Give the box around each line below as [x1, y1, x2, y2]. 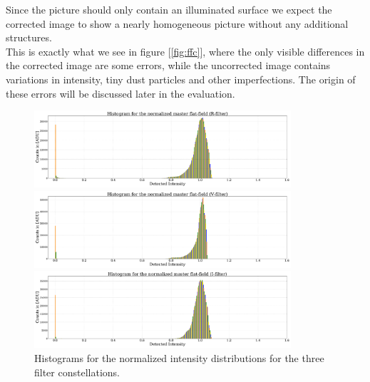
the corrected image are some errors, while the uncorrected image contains [6, 58, 331, 73]
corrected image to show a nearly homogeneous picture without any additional [6, 16, 349, 31]
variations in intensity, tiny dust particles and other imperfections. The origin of [6, 71, 356, 86]
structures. [6, 30, 52, 45]
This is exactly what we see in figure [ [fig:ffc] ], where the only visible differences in [6, 43, 365, 58]
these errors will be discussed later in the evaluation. [6, 86, 235, 100]
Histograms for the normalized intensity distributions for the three [34, 351, 324, 366]
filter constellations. [34, 364, 120, 379]
